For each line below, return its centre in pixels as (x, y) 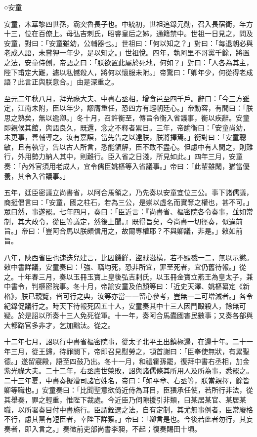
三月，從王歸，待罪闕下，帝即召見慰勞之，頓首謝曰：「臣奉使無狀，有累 (127, 351)
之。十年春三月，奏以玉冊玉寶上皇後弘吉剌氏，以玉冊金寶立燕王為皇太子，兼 (128, 276)
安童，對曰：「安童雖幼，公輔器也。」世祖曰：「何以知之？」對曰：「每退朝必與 (128, 43)
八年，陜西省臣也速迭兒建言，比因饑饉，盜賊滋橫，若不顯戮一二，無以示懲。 (128, 257)
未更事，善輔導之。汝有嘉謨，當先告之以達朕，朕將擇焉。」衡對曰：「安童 (122, 137)
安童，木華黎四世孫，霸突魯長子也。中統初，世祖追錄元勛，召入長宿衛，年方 (128, 23)
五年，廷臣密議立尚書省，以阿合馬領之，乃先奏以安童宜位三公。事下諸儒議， (128, 192)
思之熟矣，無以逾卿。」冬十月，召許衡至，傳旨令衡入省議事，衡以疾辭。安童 (127, 117)
